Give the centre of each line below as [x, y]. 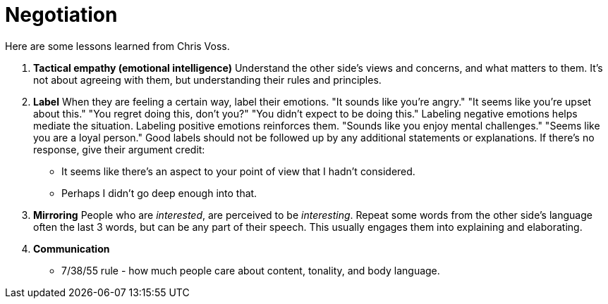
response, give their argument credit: [119, 149]
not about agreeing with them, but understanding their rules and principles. [207, 80]
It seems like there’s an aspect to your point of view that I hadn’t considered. [238, 171]
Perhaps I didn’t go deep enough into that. [159, 193]
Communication [72, 248]
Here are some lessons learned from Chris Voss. [117, 46]
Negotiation [61, 15]
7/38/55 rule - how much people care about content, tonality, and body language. [251, 270]
